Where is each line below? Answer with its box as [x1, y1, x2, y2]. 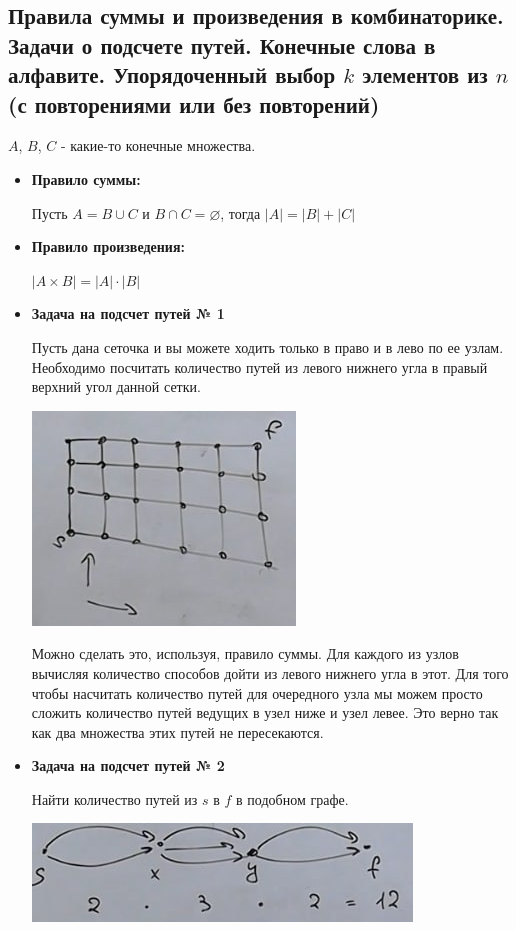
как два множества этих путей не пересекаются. [31, 721, 324, 742]
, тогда [220, 202, 261, 223]
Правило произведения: [31, 236, 185, 257]
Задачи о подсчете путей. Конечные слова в [8, 29, 436, 60]
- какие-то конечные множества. [60, 135, 256, 156]
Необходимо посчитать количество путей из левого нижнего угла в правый [31, 356, 488, 377]
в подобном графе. [236, 788, 349, 809]
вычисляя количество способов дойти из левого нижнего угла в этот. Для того [31, 662, 509, 683]
